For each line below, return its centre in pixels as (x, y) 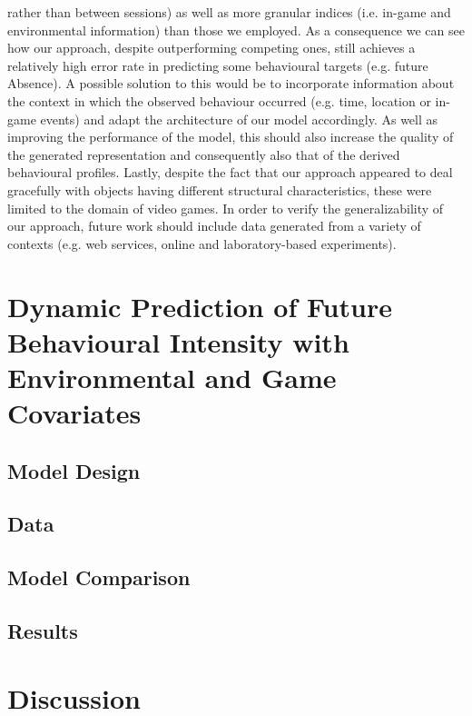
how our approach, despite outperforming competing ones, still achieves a (211, 48)
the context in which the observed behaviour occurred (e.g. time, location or (219, 100)
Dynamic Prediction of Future (200, 306)
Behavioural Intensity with (178, 341)
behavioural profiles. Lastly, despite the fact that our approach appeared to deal (230, 172)
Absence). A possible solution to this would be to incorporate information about (231, 83)
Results (43, 630)
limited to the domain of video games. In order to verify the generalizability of (226, 208)
